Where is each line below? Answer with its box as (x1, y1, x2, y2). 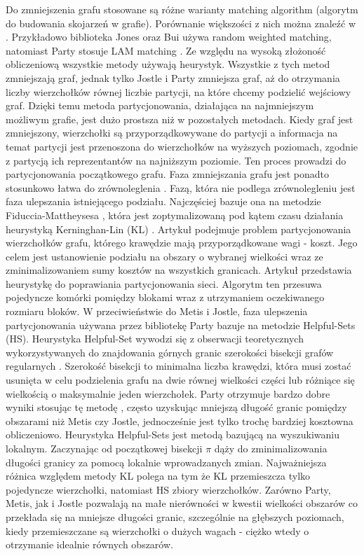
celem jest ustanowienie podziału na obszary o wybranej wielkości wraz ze (6, 249, 323, 263)
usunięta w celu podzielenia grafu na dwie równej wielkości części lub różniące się (6, 373, 355, 387)
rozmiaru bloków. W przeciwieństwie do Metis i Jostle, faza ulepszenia (6, 304, 308, 319)
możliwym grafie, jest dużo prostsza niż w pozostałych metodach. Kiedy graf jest (6, 111, 353, 126)
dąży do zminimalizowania (214, 441, 328, 455)
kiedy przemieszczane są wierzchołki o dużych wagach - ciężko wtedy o (6, 523, 309, 538)
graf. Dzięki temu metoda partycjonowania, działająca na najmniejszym (6, 98, 314, 113)
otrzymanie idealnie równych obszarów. (6, 537, 173, 552)
